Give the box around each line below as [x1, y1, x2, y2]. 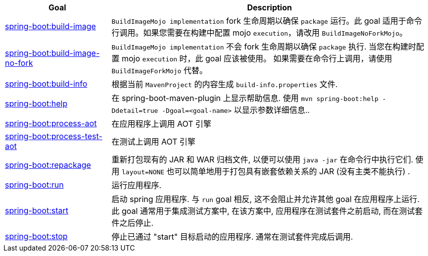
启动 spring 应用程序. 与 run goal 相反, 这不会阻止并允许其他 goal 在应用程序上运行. [111, 194, 420, 204]
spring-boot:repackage [5, 160, 91, 170]
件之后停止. [111, 218, 154, 228]
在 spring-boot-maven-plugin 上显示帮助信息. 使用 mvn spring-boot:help [111, 93, 379, 103]
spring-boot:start [5, 205, 68, 215]
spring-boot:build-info [5, 79, 88, 89]
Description [247, 2, 292, 12]
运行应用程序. [111, 180, 162, 190]
